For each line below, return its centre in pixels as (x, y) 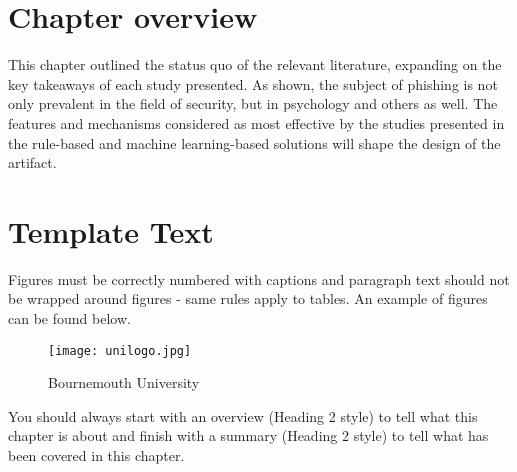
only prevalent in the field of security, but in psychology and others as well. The (253, 103)
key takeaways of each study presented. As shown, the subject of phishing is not (253, 83)
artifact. (32, 162)
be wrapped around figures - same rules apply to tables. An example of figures (248, 298)
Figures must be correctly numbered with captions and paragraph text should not (259, 278)
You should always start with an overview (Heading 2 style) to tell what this (243, 415)
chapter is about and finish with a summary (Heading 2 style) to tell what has (248, 435)
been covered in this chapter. (96, 455)
